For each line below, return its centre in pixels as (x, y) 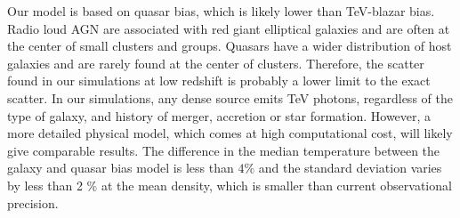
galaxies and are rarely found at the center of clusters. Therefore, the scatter (216, 63)
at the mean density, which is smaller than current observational (276, 185)
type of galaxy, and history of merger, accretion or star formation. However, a (219, 115)
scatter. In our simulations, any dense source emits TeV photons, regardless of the (230, 97)
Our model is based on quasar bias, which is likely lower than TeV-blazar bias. (221, 11)
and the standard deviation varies (350, 168)
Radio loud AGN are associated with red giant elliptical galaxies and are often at (229, 28)
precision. (33, 202)
